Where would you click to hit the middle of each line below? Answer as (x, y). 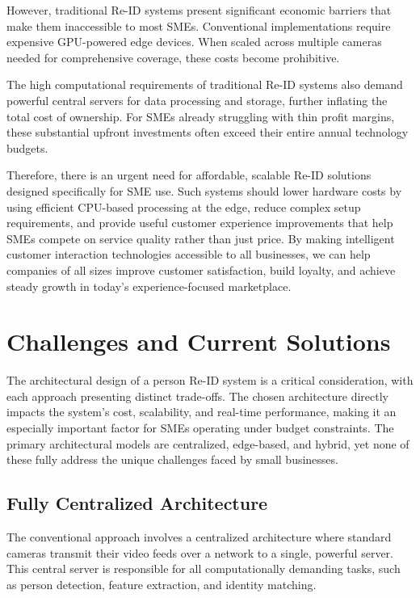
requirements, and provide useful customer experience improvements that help (200, 223)
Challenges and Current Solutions (199, 341)
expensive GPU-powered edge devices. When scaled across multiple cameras (194, 42)
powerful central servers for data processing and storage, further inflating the (197, 100)
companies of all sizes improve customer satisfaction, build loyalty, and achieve (201, 270)
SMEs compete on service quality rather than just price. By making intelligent (201, 238)
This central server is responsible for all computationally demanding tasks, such (204, 569)
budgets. (27, 147)
